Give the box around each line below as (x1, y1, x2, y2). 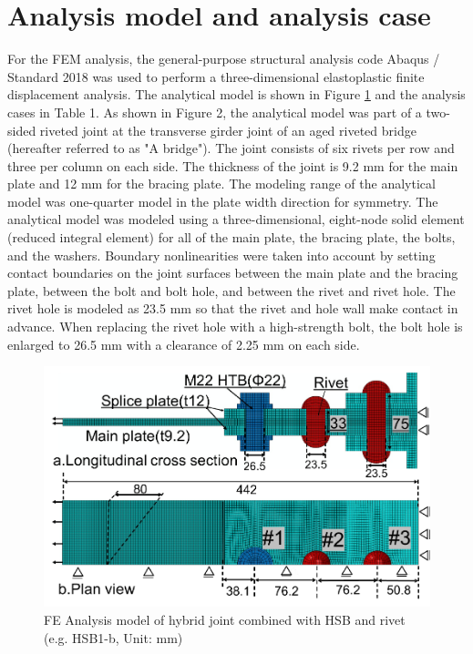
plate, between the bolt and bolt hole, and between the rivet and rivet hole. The (7, 281, 456, 300)
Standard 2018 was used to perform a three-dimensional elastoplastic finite (7, 66, 425, 86)
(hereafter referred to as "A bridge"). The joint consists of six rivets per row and (7, 138, 455, 158)
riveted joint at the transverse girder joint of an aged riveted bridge (39, 120, 416, 139)
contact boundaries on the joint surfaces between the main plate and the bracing (7, 263, 458, 282)
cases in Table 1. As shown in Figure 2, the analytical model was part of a (7, 102, 422, 121)
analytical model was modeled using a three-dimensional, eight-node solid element (7, 209, 465, 229)
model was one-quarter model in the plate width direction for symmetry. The (7, 191, 438, 210)
